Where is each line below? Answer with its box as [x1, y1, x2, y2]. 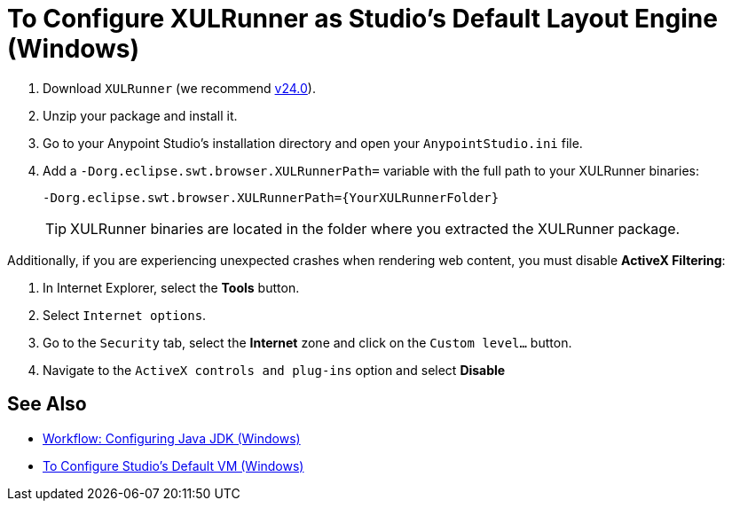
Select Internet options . [43, 307, 207, 323]
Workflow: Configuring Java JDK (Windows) [43, 430, 301, 446]
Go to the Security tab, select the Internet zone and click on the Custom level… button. [43, 334, 572, 350]
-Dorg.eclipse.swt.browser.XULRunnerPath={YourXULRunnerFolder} [43, 190, 500, 205]
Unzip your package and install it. [43, 107, 238, 123]
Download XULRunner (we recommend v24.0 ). [43, 80, 316, 96]
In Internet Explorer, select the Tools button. [43, 279, 300, 295]
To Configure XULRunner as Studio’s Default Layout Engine [7, 4, 718, 34]
